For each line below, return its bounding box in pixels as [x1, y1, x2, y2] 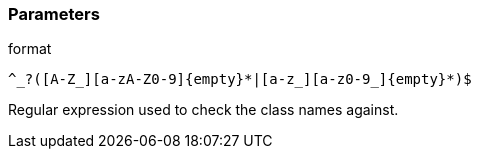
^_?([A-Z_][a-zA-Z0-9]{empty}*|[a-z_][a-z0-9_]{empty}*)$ [8, 71, 472, 88]
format [8, 40, 52, 58]
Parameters [8, 4, 100, 24]
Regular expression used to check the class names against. [8, 101, 399, 119]
